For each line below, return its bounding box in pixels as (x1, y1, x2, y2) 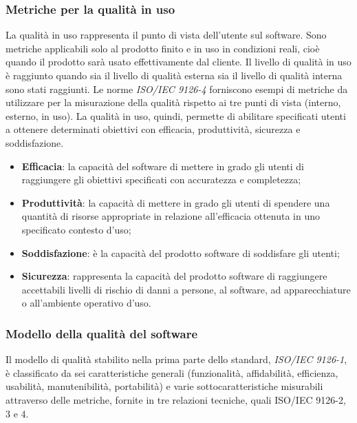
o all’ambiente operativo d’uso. (21, 296, 151, 310)
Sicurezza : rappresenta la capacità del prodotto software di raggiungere (21, 269, 327, 283)
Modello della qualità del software (6, 324, 198, 342)
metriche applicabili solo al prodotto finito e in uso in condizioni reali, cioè (6, 41, 320, 55)
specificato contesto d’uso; (21, 222, 131, 236)
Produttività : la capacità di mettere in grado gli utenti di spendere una (21, 195, 330, 209)
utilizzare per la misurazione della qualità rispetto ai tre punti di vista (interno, (6, 95, 341, 110)
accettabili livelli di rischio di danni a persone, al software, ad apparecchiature (21, 282, 351, 296)
